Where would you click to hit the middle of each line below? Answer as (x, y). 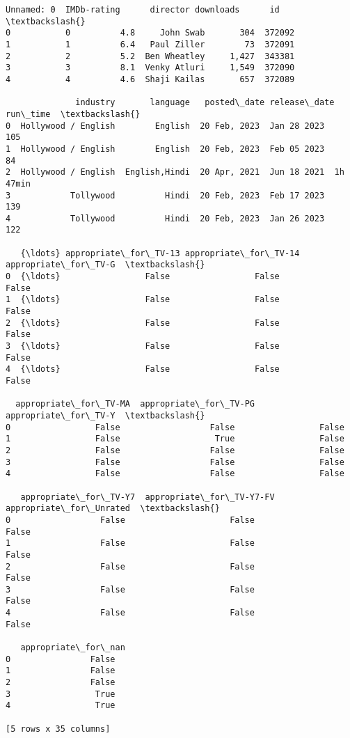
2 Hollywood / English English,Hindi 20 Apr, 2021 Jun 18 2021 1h (175, 172)
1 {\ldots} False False (143, 300)
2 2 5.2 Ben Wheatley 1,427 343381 (150, 56)
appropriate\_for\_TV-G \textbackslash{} (105, 265)
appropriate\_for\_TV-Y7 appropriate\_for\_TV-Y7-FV (148, 497)
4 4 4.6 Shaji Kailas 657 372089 (150, 79)
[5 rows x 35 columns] (58, 729)
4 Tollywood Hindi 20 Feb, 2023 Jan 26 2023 (165, 218)
